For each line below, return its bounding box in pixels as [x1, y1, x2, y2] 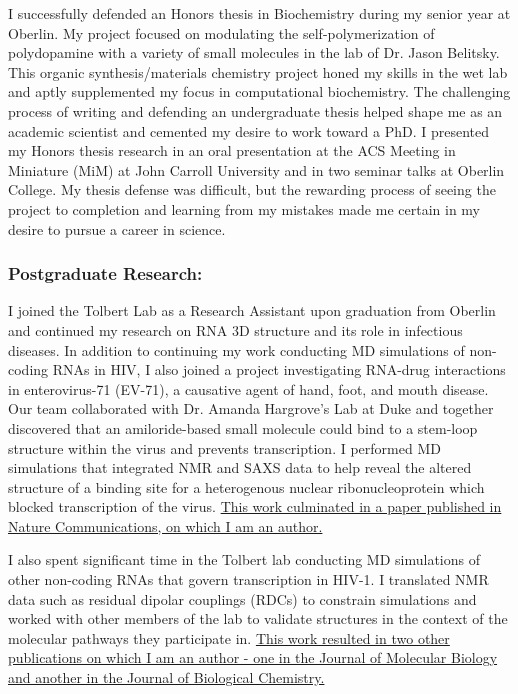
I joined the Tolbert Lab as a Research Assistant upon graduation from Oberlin [8, 300, 496, 321]
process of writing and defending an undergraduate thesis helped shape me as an [8, 100, 503, 121]
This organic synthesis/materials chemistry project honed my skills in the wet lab [8, 61, 508, 82]
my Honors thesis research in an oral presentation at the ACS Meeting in [8, 140, 456, 161]
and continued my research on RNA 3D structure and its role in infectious [8, 319, 463, 340]
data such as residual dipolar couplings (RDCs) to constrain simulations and [8, 588, 477, 609]
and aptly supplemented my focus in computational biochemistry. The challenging [8, 81, 511, 102]
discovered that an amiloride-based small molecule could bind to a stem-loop [8, 417, 478, 438]
